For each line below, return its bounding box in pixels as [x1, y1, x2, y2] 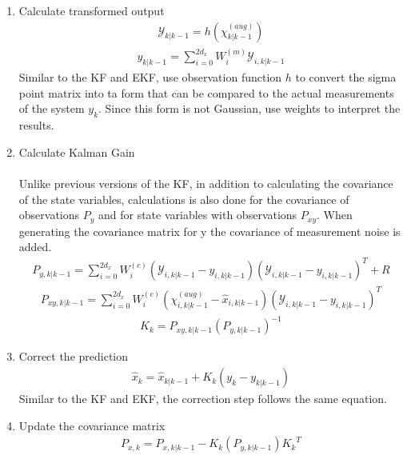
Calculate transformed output [18, 2, 165, 18]
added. [18, 238, 52, 255]
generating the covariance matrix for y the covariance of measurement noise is [18, 222, 401, 239]
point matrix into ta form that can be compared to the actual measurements [18, 84, 394, 101]
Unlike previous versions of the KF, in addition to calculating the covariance [18, 175, 393, 192]
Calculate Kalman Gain [18, 143, 135, 160]
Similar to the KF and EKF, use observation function [18, 69, 282, 86]
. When [317, 206, 353, 223]
